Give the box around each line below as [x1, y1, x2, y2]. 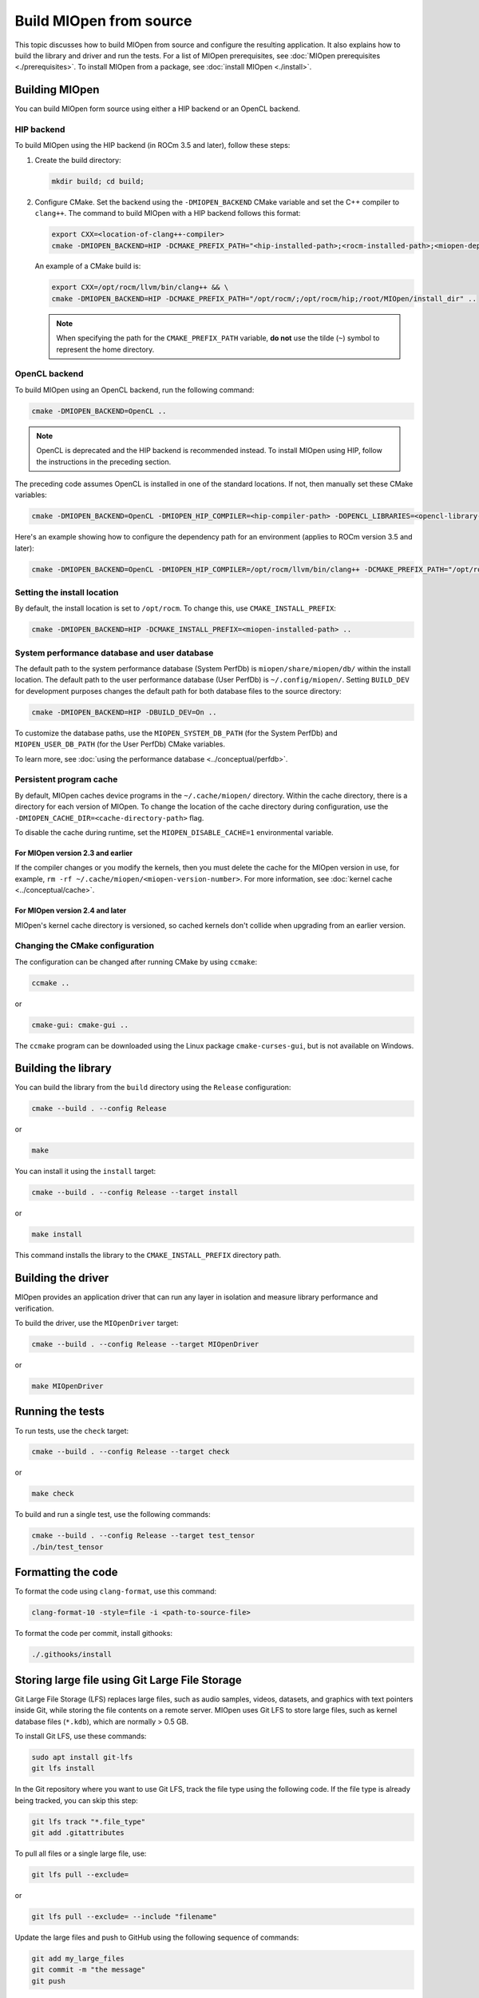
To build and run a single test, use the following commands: [14, 1510, 211, 1519]
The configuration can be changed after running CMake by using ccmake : [14, 957, 258, 966]
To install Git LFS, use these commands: [14, 1731, 147, 1741]
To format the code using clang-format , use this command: [14, 1586, 217, 1596]
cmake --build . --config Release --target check [31, 1447, 230, 1456]
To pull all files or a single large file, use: [14, 1849, 147, 1858]
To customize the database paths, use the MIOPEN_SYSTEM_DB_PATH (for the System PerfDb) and [14, 728, 338, 738]
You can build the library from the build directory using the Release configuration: [14, 1083, 291, 1093]
